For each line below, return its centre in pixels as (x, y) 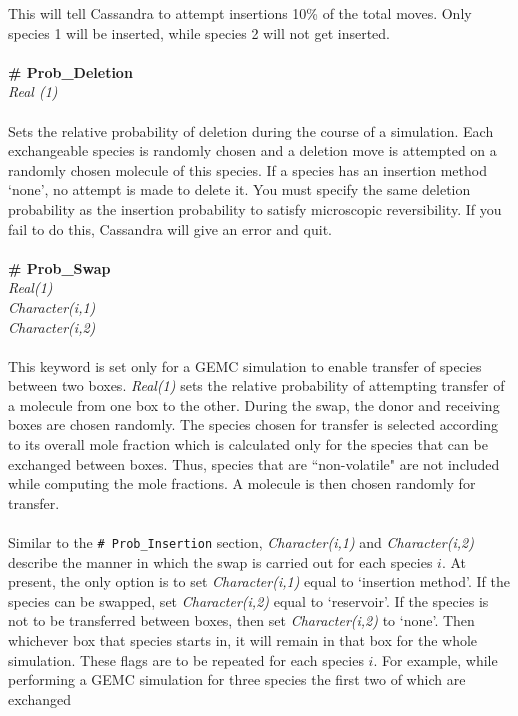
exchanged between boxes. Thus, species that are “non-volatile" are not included (254, 463)
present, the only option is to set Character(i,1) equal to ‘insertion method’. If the (259, 581)
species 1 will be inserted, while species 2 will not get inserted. (199, 32)
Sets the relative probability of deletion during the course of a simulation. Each (251, 130)
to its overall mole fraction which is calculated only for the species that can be (248, 444)
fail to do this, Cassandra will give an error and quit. (170, 228)
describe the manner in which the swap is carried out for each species (220, 561)
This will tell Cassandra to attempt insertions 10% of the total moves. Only (240, 13)
